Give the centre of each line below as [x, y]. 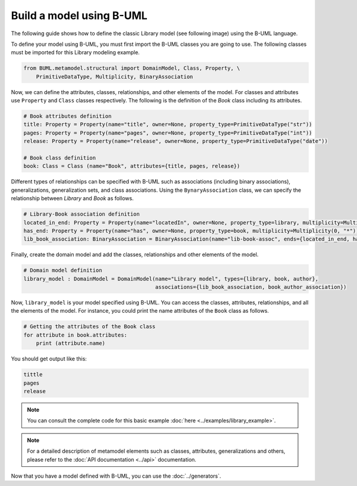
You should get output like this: [49, 359]
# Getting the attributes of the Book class [90, 327]
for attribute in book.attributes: [75, 335]
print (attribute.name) [71, 343]
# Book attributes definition [68, 116]
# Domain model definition [63, 270]
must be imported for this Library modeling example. [75, 52]
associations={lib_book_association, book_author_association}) [251, 287]
